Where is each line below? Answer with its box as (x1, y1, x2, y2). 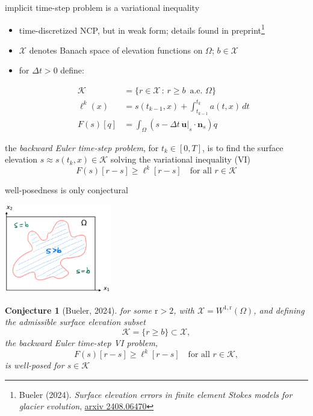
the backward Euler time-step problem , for (5, 141, 159, 154)
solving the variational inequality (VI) (110, 153, 251, 166)
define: (60, 64, 84, 76)
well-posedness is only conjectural (5, 184, 128, 196)
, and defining (253, 303, 305, 316)
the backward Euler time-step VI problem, (5, 336, 158, 349)
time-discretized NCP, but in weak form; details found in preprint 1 (19, 22, 265, 36)
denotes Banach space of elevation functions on (29, 43, 203, 56)
